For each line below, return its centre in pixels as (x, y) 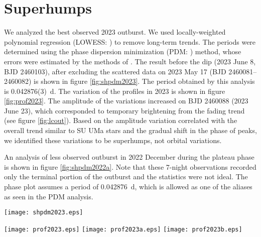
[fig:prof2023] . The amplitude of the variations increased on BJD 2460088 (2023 (126, 101)
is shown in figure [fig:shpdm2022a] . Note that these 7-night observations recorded (130, 166)
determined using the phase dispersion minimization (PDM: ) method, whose (123, 51)
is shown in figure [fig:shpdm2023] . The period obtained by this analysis (144, 81)
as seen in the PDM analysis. (49, 196)
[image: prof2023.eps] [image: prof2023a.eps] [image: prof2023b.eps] (123, 229)
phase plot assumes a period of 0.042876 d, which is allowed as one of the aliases (128, 187)
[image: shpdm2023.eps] (44, 213)
